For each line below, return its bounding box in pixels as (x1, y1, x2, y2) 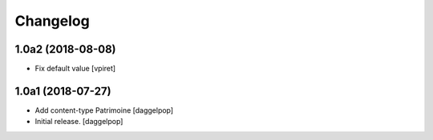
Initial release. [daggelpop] (34, 117, 123, 126)
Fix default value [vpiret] (34, 64, 116, 74)
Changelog (14, 12, 90, 30)
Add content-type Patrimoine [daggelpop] (34, 105, 174, 115)
